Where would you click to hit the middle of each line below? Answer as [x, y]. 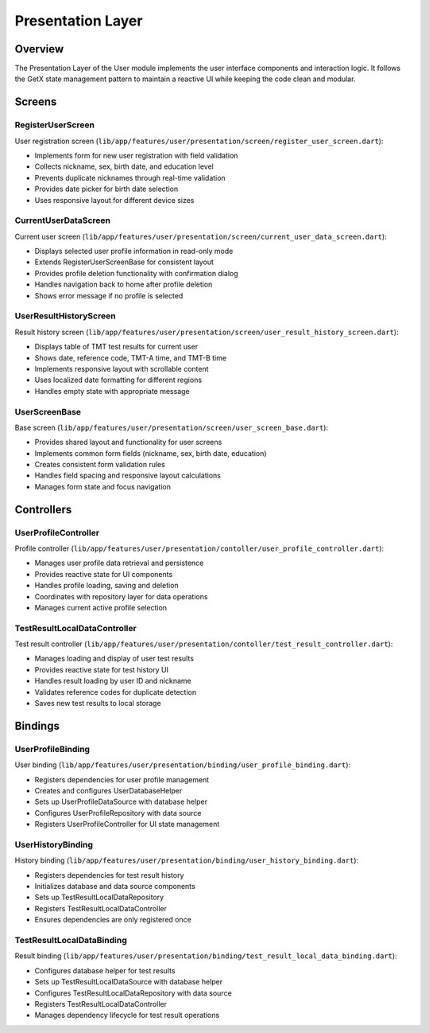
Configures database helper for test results [105, 970]
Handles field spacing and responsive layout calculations [128, 476]
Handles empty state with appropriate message [112, 391]
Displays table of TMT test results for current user [116, 347]
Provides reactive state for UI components [104, 574]
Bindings [37, 725]
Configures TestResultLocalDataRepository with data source [133, 993]
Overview [39, 49]
